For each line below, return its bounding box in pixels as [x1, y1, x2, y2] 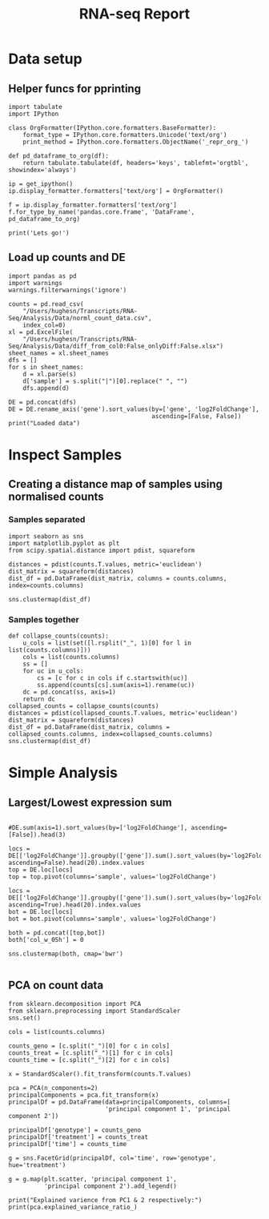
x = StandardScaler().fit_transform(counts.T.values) [8, 1070, 192, 1078]
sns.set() [8, 1014, 42, 1022]
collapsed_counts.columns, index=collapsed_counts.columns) [8, 730, 214, 738]
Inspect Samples [8, 446, 122, 464]
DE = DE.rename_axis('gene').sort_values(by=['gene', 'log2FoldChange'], [8, 405, 260, 413]
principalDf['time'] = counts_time [8, 1140, 127, 1148]
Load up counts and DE [8, 251, 126, 264]
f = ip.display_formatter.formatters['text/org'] [8, 201, 178, 209]
